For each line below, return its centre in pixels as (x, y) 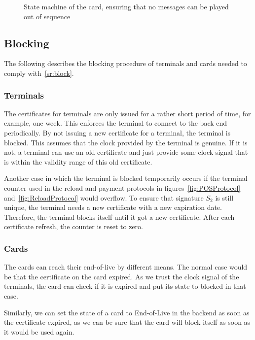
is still (224, 197)
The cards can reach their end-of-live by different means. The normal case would (126, 267)
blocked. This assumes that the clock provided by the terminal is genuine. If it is (126, 142)
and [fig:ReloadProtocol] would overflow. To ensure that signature (104, 197)
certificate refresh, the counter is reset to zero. (73, 226)
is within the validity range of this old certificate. (78, 161)
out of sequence (47, 16)
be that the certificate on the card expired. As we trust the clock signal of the (122, 276)
